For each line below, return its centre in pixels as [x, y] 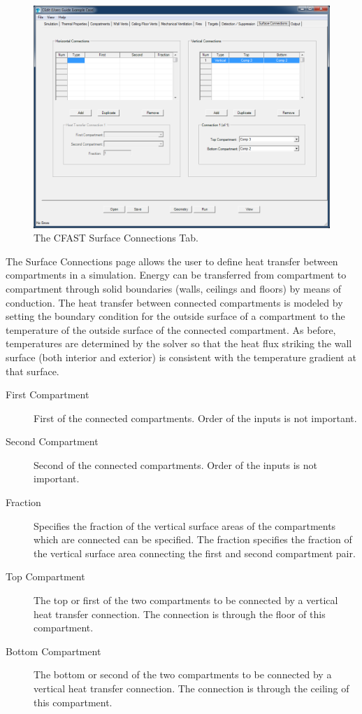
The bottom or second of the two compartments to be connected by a [183, 674]
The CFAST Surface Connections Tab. [116, 238]
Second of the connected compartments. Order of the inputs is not [175, 464]
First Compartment [48, 394]
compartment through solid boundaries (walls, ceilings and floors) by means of [174, 288]
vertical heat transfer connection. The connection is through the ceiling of [191, 688]
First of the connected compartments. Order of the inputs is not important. [195, 418]
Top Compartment [45, 576]
